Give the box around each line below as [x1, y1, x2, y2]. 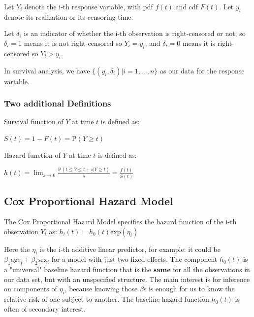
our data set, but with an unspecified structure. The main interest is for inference [4, 274, 250, 284]
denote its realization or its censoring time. [4, 11, 133, 22]
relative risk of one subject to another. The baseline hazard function [4, 294, 209, 304]
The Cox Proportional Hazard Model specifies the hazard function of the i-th [4, 216, 237, 226]
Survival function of [4, 116, 63, 127]
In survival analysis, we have [4, 65, 90, 75]
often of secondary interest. [4, 303, 86, 314]
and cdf [175, 1, 198, 11]
